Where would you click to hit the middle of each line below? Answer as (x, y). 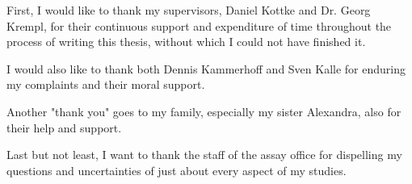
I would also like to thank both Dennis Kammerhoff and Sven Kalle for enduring (206, 68)
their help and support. (64, 127)
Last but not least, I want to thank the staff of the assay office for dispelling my (204, 155)
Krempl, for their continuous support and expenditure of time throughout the (199, 25)
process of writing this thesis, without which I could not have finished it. (186, 42)
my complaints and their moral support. (106, 84)
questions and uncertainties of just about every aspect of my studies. (177, 170)
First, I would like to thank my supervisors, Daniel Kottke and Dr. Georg (189, 10)
